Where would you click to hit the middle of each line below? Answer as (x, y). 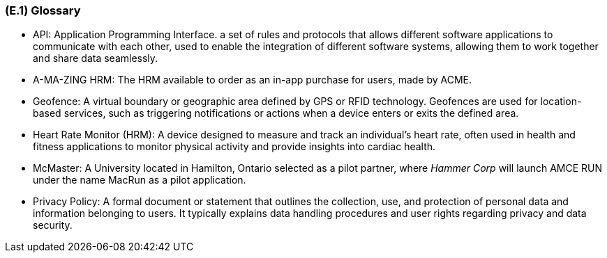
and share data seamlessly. (96, 58)
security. (53, 225)
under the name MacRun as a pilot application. (140, 180)
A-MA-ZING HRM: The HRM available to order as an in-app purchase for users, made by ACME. (253, 80)
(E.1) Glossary (43, 10)
